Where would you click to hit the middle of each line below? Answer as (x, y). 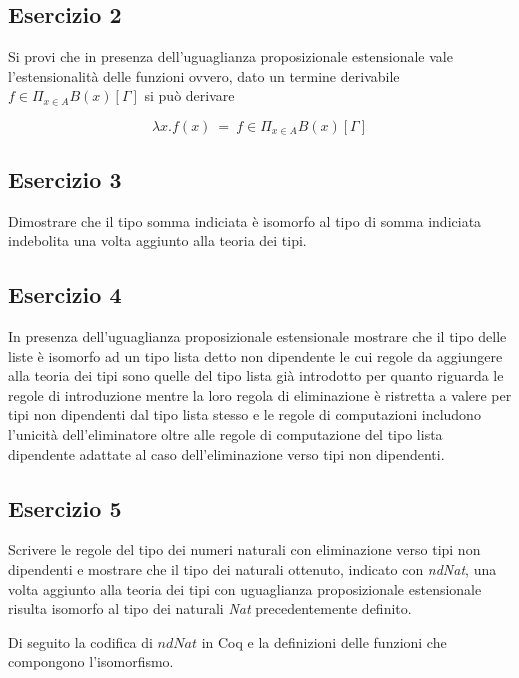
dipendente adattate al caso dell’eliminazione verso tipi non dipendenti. (226, 453)
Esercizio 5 (65, 507)
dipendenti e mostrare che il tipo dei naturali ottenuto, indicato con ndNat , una (252, 568)
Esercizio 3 (65, 178)
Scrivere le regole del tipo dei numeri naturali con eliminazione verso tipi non (244, 549)
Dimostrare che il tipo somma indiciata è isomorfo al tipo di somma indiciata (245, 220)
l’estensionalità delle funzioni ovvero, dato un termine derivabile (204, 75)
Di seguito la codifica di (80, 641)
